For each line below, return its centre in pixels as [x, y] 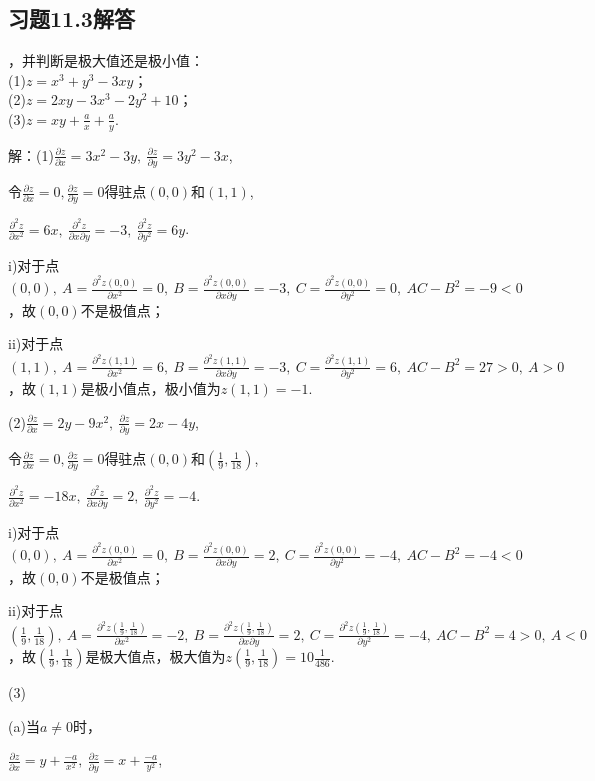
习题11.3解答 [71, 18]
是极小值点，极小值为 [150, 388]
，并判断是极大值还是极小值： [106, 60]
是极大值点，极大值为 [155, 656]
